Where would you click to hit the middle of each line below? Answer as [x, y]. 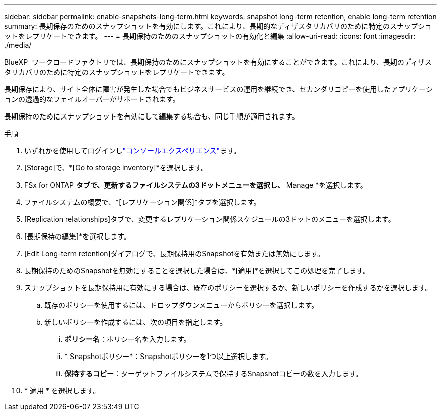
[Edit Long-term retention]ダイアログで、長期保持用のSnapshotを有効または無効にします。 [174, 253]
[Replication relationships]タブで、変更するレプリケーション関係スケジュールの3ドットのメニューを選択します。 [210, 219]
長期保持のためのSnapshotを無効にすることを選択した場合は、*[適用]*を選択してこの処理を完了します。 [197, 271]
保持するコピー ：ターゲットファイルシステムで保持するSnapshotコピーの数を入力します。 [214, 373]
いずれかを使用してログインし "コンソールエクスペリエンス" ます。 [132, 151]
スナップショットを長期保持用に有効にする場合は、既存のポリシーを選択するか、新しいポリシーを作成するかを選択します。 [228, 288]
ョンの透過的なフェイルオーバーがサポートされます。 [92, 99]
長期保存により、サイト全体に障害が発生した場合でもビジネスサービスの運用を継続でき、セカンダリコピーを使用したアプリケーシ [218, 89]
